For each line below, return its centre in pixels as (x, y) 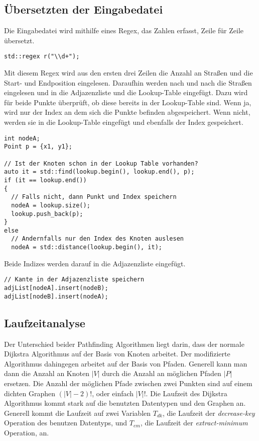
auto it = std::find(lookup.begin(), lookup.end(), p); (99, 172)
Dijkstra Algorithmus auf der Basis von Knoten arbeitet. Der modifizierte (117, 354)
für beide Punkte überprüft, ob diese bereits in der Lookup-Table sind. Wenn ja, (128, 102)
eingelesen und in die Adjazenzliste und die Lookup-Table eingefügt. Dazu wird (126, 92)
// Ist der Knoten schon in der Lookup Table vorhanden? (101, 163)
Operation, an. (27, 432)
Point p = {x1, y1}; (38, 147)
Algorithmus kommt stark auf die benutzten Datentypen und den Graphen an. (125, 403)
